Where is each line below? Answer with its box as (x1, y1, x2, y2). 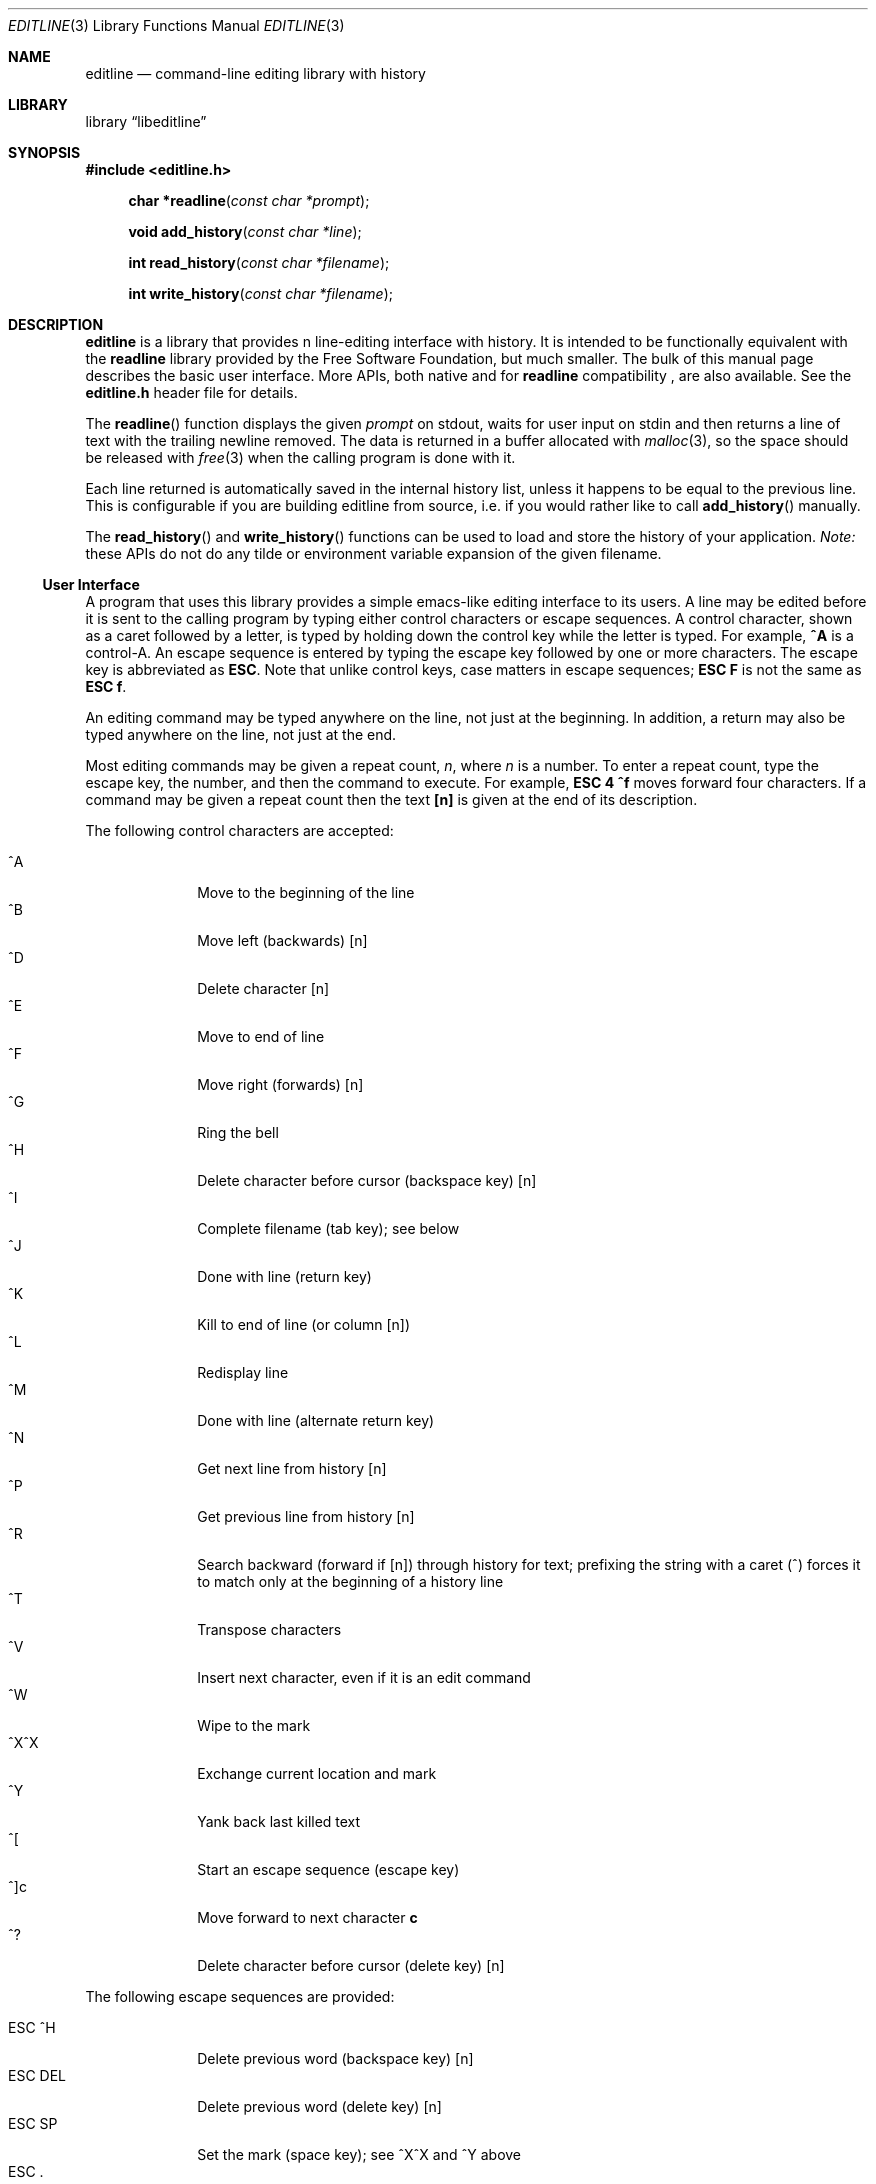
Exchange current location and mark (197, 1765, 437, 1782)
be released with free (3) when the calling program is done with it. (85, 449, 516, 466)
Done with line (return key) (197, 1268, 372, 1285)
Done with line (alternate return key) (197, 1412, 435, 1429)
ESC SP (8, 2115, 58, 2132)
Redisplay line (197, 1364, 289, 1381)
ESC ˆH (8, 2019, 56, 2036)
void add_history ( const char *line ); (128, 223, 362, 240)
